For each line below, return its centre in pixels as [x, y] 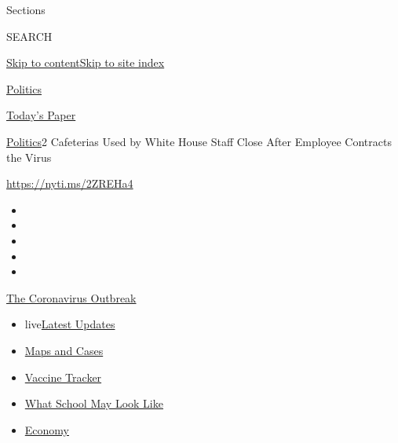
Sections [26, 9]
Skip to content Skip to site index [86, 62]
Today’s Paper [41, 115]
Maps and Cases [64, 350]
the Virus [29, 157]
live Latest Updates [70, 324]
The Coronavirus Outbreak [71, 297]
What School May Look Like [94, 403]
